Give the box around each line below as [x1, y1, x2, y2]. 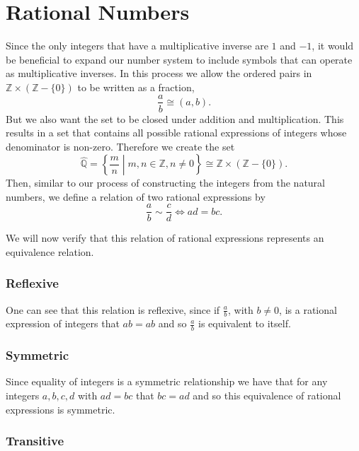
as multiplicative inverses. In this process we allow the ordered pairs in [6, 66, 312, 81]
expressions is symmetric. [6, 402, 115, 416]
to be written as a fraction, [77, 79, 195, 94]
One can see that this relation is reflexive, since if [6, 302, 220, 317]
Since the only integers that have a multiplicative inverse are [6, 38, 268, 53]
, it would [312, 38, 354, 53]
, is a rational [279, 302, 337, 317]
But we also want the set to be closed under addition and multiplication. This [6, 111, 344, 126]
